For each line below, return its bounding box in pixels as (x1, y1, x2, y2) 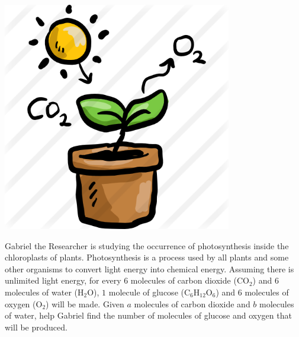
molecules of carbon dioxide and (134, 297, 250, 310)
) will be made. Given (46, 297, 124, 310)
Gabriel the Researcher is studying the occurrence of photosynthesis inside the (5, 239, 289, 252)
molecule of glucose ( (108, 285, 184, 298)
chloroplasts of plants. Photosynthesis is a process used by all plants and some (5, 251, 289, 263)
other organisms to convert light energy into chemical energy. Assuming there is (5, 262, 294, 275)
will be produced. (5, 320, 67, 333)
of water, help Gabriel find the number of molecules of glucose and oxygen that (5, 309, 292, 322)
